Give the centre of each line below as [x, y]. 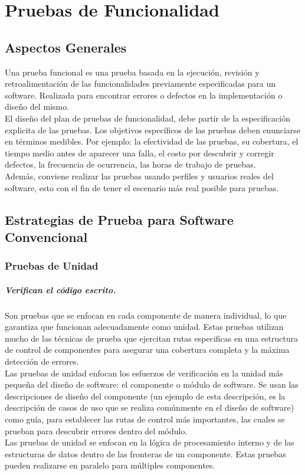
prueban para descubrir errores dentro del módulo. [96, 430]
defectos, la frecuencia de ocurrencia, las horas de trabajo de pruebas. [130, 164]
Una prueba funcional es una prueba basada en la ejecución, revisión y [132, 72]
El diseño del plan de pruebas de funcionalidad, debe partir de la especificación [147, 118]
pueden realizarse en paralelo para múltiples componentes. [110, 465]
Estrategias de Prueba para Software [119, 219]
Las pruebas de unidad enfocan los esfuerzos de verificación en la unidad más [144, 373]
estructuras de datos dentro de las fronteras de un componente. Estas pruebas [145, 453]
